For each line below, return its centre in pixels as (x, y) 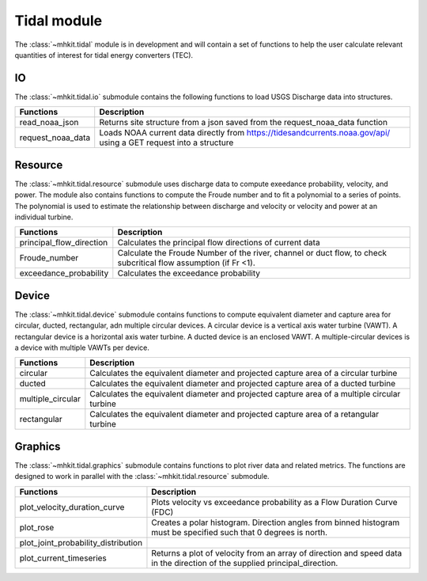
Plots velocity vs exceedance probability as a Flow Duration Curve (275, 502)
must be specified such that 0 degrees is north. (240, 532)
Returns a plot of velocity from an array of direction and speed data (277, 553)
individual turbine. (44, 217)
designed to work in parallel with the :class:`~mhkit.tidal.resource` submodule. (142, 477)
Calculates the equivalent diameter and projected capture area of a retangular (234, 414)
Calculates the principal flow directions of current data (219, 243)
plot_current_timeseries (63, 558)
